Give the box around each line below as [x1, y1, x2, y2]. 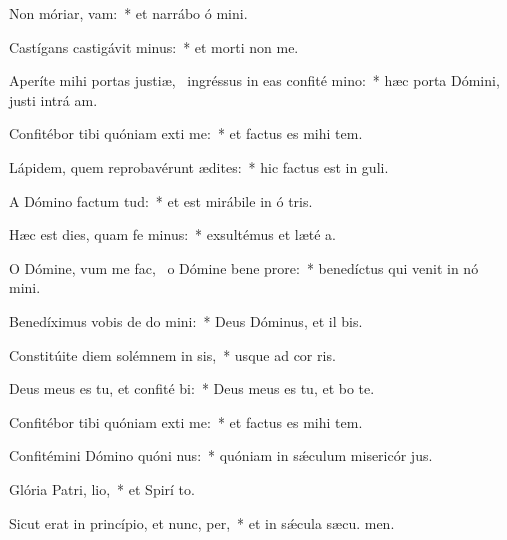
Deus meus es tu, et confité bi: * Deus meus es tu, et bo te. [9, 378, 375, 399]
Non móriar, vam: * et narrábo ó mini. [9, 3, 248, 23]
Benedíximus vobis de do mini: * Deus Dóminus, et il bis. [9, 310, 363, 331]
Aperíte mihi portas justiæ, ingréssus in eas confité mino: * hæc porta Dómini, [9, 70, 500, 91]
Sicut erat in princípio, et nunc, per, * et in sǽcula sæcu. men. [9, 512, 395, 533]
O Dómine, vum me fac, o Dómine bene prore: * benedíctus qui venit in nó [9, 257, 479, 278]
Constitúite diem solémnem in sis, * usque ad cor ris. [9, 344, 336, 365]
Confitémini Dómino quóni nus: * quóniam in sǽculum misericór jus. [9, 445, 433, 466]
